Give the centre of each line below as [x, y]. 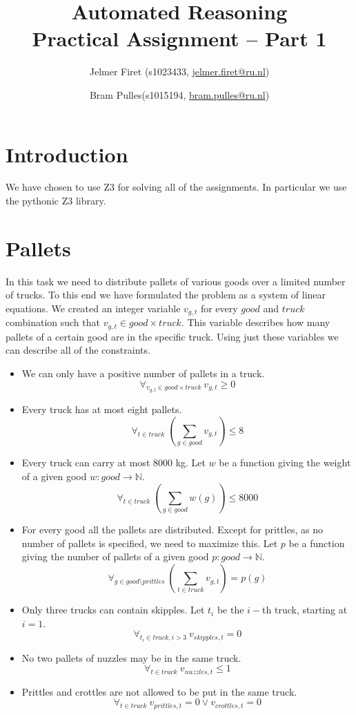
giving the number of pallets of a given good [115, 556]
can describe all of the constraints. [78, 350]
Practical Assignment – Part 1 [179, 38]
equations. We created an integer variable [93, 308]
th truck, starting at [305, 610]
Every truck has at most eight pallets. [102, 409]
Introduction [67, 154]
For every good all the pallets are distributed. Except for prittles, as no [172, 530]
